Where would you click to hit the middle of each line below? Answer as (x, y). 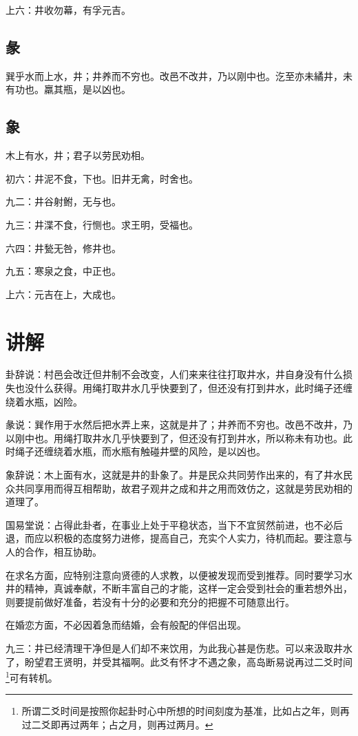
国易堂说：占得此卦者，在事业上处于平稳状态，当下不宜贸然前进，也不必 (169, 524)
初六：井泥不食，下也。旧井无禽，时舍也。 (102, 178)
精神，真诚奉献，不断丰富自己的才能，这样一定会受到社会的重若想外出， (188, 588)
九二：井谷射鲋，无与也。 (63, 201)
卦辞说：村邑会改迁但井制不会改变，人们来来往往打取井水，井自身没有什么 (174, 374)
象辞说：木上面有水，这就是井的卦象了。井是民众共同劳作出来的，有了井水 (174, 475)
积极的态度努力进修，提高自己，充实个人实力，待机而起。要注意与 (203, 538)
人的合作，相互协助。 (54, 551)
